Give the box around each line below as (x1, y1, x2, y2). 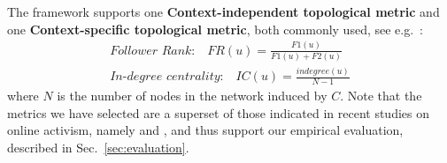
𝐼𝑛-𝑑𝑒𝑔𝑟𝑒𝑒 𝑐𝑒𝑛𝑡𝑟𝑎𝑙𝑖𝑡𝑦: (110, 70, 224, 84)
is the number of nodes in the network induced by (57, 86, 328, 105)
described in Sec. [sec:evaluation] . (7, 137, 189, 156)
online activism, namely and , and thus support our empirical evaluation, (7, 121, 404, 139)
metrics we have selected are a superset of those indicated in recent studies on (7, 103, 429, 122)
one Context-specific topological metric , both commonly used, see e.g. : (7, 19, 423, 38)
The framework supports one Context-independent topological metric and (7, 3, 440, 20)
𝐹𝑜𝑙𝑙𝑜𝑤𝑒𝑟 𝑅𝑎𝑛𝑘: (110, 44, 196, 57)
